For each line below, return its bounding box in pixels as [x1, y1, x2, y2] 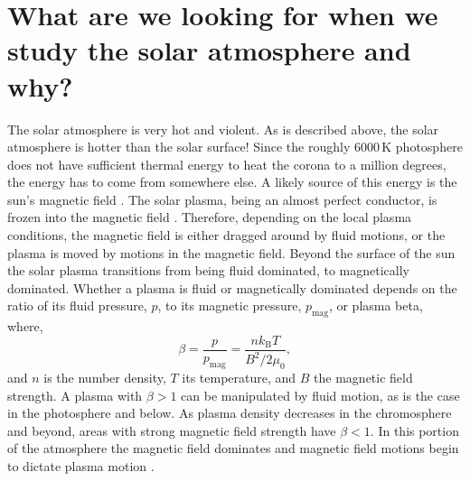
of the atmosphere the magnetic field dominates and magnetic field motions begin [7, 439, 459, 458]
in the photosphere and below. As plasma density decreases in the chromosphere [7, 403, 452, 422]
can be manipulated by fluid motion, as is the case [181, 385, 460, 404]
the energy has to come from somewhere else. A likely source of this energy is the [7, 172, 457, 191]
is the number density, [43, 368, 166, 387]
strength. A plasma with [7, 385, 143, 404]
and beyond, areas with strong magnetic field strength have [7, 421, 336, 439]
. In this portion [370, 421, 459, 439]
